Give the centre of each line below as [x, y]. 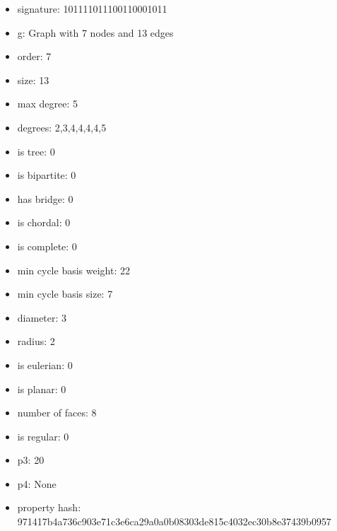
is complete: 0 [47, 246]
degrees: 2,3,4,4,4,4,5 [62, 127]
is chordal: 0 [44, 222]
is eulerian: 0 [45, 364]
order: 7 [34, 56]
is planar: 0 [42, 389]
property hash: [49, 507]
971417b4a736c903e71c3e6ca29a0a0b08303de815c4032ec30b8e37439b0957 [174, 521]
